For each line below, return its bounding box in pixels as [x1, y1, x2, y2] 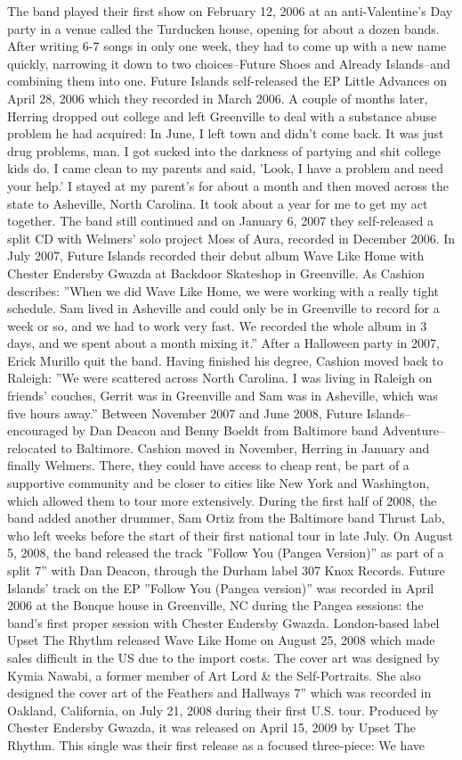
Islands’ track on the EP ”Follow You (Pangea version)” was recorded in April [7, 578, 434, 597]
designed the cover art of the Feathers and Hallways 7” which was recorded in [7, 683, 432, 702]
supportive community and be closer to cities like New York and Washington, [7, 474, 430, 492]
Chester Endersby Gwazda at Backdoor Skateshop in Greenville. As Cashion [7, 263, 425, 282]
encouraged [7, 421, 69, 440]
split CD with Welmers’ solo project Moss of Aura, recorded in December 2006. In [7, 228, 456, 247]
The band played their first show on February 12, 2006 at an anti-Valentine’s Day [7, 2, 453, 20]
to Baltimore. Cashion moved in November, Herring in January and [61, 438, 430, 457]
